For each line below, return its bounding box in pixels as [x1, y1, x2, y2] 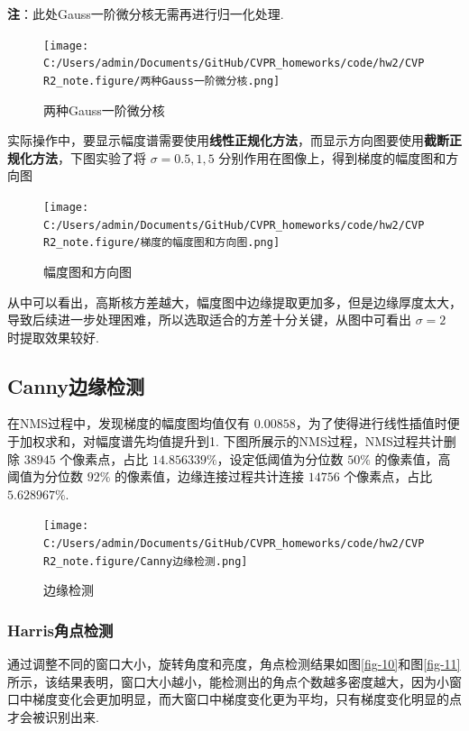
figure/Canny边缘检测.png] [95, 554, 248, 568]
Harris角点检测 [7, 618, 114, 641]
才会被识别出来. [7, 708, 99, 726]
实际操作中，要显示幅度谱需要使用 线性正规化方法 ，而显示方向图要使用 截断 [7, 131, 449, 150]
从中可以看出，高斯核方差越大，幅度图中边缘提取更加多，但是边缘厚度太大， [7, 292, 462, 311]
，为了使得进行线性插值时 [295, 414, 447, 433]
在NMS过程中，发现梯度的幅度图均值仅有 [7, 414, 251, 433]
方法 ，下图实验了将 [32, 148, 146, 167]
